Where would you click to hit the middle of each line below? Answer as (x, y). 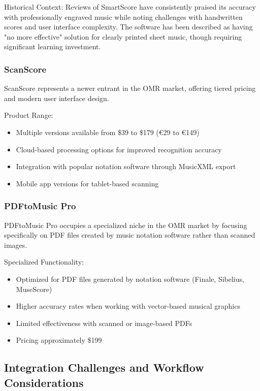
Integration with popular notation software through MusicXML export (126, 166)
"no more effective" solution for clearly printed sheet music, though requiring (123, 36)
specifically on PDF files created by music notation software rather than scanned (130, 235)
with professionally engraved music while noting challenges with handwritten (123, 17)
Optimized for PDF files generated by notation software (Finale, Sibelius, (130, 279)
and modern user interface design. (57, 98)
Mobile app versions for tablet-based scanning (87, 183)
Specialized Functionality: (44, 262)
